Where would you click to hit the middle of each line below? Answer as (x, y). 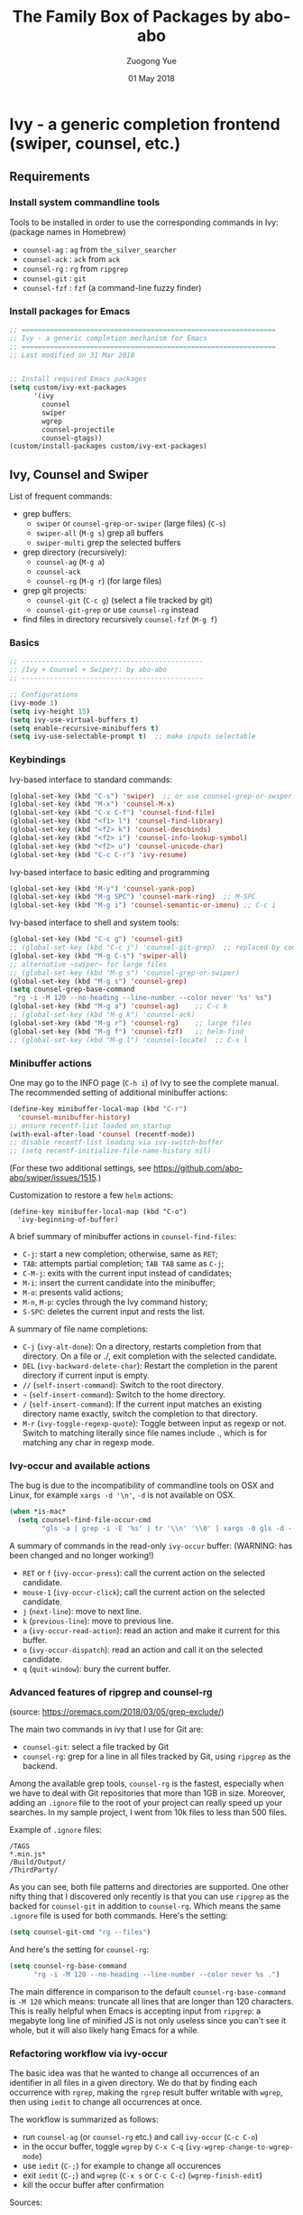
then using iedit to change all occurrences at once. (106, 2102)
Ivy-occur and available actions (80, 1466)
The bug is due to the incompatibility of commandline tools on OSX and (142, 1486)
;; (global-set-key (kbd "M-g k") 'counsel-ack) (102, 1015)
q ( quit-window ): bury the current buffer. (96, 1669)
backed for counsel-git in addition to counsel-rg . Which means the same (145, 1906)
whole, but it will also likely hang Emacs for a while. (105, 2030)
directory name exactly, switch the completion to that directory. (140, 1414)
